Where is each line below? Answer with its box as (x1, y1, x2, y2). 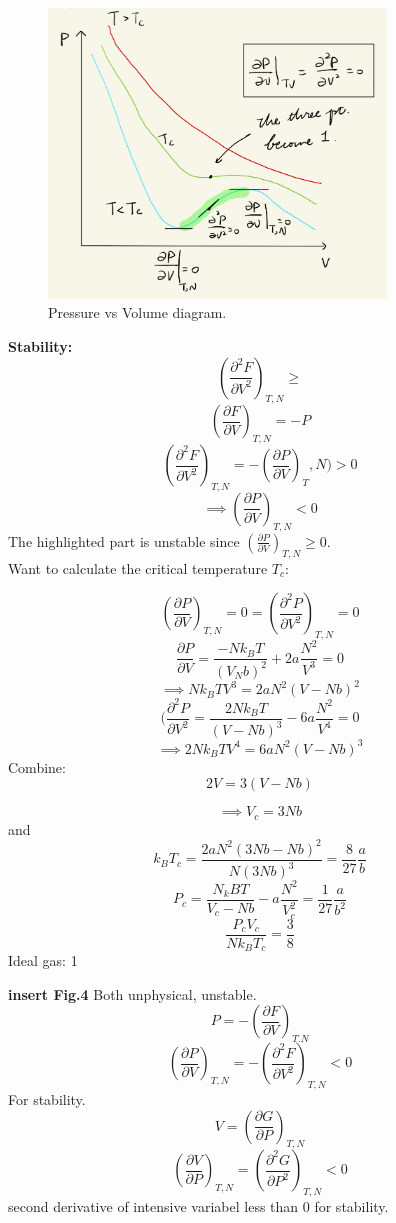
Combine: (8, 756, 66, 777)
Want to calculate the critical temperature (8, 557, 268, 578)
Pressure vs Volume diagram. (48, 302, 227, 323)
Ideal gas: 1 (8, 950, 78, 971)
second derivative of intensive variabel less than (8, 1196, 299, 1217)
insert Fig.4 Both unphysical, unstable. (8, 983, 257, 1004)
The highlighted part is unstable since (8, 530, 240, 551)
